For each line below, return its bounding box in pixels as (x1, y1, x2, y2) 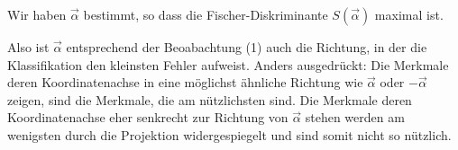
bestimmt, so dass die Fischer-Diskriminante (83, 5, 328, 23)
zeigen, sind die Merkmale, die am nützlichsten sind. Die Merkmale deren (7, 90, 412, 109)
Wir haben (7, 5, 67, 23)
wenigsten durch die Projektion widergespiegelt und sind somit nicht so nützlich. (7, 125, 452, 144)
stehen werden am (305, 108, 405, 127)
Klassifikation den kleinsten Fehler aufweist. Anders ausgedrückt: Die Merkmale (7, 55, 449, 74)
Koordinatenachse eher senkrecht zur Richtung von (7, 108, 289, 127)
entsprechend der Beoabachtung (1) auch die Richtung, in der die (66, 38, 427, 56)
